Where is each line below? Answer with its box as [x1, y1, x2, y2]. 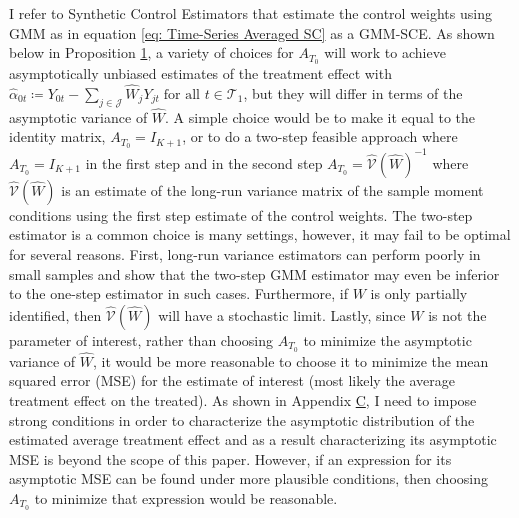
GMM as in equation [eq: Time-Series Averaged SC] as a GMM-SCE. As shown [9, 22, 495, 43]
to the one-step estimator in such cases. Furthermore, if [9, 283, 349, 304]
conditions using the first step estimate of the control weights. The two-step [9, 204, 473, 225]
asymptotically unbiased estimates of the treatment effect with [9, 63, 392, 84]
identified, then [9, 304, 102, 325]
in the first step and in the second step [85, 152, 323, 173]
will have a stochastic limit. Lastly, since [158, 304, 406, 325]
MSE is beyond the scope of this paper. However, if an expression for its [9, 448, 452, 469]
